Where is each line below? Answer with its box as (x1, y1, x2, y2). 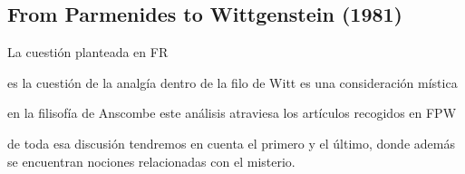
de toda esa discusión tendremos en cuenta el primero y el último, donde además (7, 133, 455, 152)
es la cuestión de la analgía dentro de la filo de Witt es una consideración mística (7, 72, 458, 92)
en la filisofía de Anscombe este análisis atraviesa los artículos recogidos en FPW (7, 103, 457, 122)
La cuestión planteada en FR (7, 43, 169, 62)
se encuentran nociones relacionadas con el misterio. (7, 151, 295, 170)
